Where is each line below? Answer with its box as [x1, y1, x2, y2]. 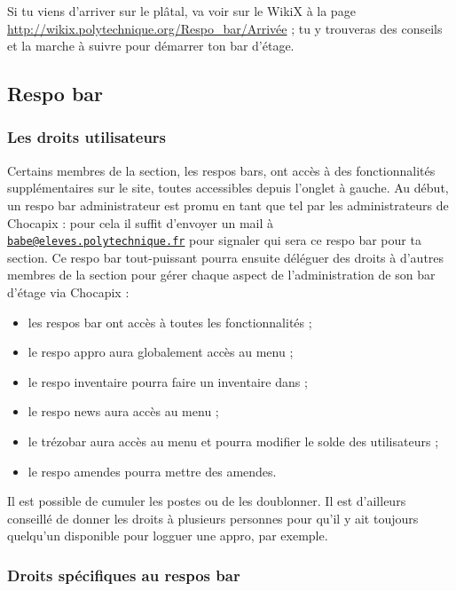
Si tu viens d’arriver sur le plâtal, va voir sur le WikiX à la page [7, 2, 356, 20]
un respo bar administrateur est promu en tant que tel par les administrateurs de [7, 195, 449, 214]
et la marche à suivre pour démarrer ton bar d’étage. [7, 36, 295, 55]
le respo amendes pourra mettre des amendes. [28, 461, 277, 480]
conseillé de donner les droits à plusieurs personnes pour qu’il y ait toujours [7, 508, 419, 527]
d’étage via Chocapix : [7, 283, 130, 301]
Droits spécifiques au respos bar [7, 563, 240, 586]
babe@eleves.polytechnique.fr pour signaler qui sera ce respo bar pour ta [7, 231, 421, 249]
